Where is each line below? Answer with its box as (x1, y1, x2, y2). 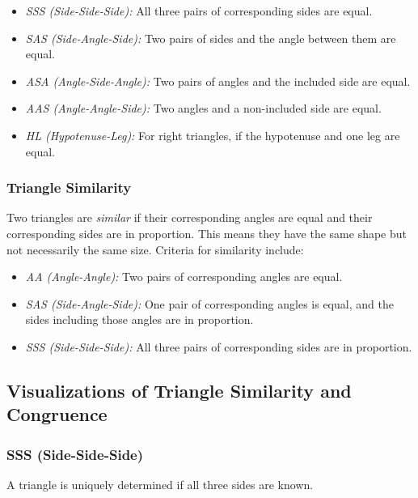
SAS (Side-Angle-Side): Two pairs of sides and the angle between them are (25, 29, 396, 46)
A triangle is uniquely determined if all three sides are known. (6, 475, 314, 492)
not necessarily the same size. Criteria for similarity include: (6, 240, 304, 258)
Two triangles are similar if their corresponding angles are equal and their (6, 209, 373, 226)
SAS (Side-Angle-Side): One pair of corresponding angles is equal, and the (25, 295, 394, 312)
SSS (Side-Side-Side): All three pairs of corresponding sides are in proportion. (25, 338, 412, 355)
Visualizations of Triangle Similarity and (6, 377, 352, 402)
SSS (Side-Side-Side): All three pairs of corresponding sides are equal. (25, 2, 373, 19)
